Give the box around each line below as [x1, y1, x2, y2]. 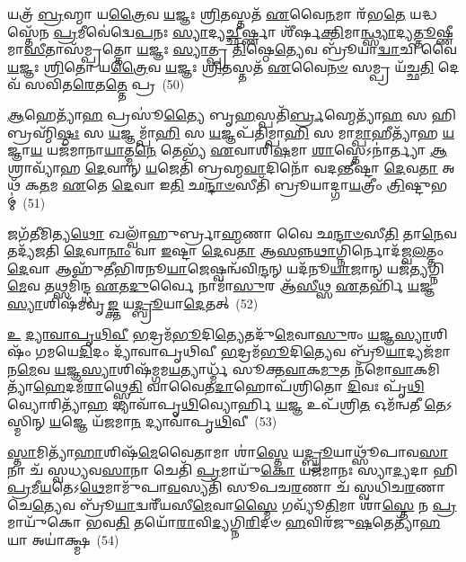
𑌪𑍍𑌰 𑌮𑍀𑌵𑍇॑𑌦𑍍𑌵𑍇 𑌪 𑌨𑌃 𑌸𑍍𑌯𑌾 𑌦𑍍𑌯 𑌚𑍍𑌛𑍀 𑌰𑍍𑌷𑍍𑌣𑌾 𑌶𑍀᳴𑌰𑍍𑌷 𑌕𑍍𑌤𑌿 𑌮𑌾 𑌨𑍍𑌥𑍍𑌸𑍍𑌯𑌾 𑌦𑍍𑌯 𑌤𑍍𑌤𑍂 [53, 22, 436, 40]
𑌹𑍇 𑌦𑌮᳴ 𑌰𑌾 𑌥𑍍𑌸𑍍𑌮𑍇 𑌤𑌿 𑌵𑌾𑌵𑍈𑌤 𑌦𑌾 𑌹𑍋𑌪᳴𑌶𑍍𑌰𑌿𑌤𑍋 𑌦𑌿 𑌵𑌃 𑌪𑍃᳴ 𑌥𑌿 [33, 377, 425, 396]
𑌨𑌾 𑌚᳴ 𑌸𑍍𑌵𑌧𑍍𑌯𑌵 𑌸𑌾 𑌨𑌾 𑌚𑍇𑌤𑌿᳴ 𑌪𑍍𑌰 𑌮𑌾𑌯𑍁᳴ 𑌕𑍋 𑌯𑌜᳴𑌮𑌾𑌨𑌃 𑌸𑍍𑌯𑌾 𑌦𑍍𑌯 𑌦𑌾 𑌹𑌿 [7, 459, 458, 478]
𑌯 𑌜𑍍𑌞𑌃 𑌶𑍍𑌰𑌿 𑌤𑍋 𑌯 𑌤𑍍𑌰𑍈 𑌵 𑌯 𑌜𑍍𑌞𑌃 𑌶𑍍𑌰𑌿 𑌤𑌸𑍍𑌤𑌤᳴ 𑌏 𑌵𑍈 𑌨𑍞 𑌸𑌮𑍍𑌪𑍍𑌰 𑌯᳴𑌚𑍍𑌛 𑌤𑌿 [7, 57, 435, 76]
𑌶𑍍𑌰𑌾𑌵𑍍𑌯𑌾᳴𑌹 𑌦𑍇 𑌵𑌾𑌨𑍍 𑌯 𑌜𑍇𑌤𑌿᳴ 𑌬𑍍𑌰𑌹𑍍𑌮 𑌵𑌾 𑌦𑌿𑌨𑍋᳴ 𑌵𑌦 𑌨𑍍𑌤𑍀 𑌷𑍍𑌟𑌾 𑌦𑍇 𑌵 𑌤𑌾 [7, 157, 438, 176]
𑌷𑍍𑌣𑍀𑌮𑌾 [435, 22, 453, 40]
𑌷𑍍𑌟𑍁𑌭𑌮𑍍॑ [404, 175, 448, 194]
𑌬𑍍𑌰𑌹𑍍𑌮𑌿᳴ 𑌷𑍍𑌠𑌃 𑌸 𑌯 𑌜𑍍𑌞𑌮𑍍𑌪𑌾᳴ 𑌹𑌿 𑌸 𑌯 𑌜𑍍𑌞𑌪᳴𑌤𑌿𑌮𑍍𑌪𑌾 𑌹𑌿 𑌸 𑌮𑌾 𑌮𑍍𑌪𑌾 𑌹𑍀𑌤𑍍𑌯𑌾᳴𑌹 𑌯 [7, 122, 454, 141]
